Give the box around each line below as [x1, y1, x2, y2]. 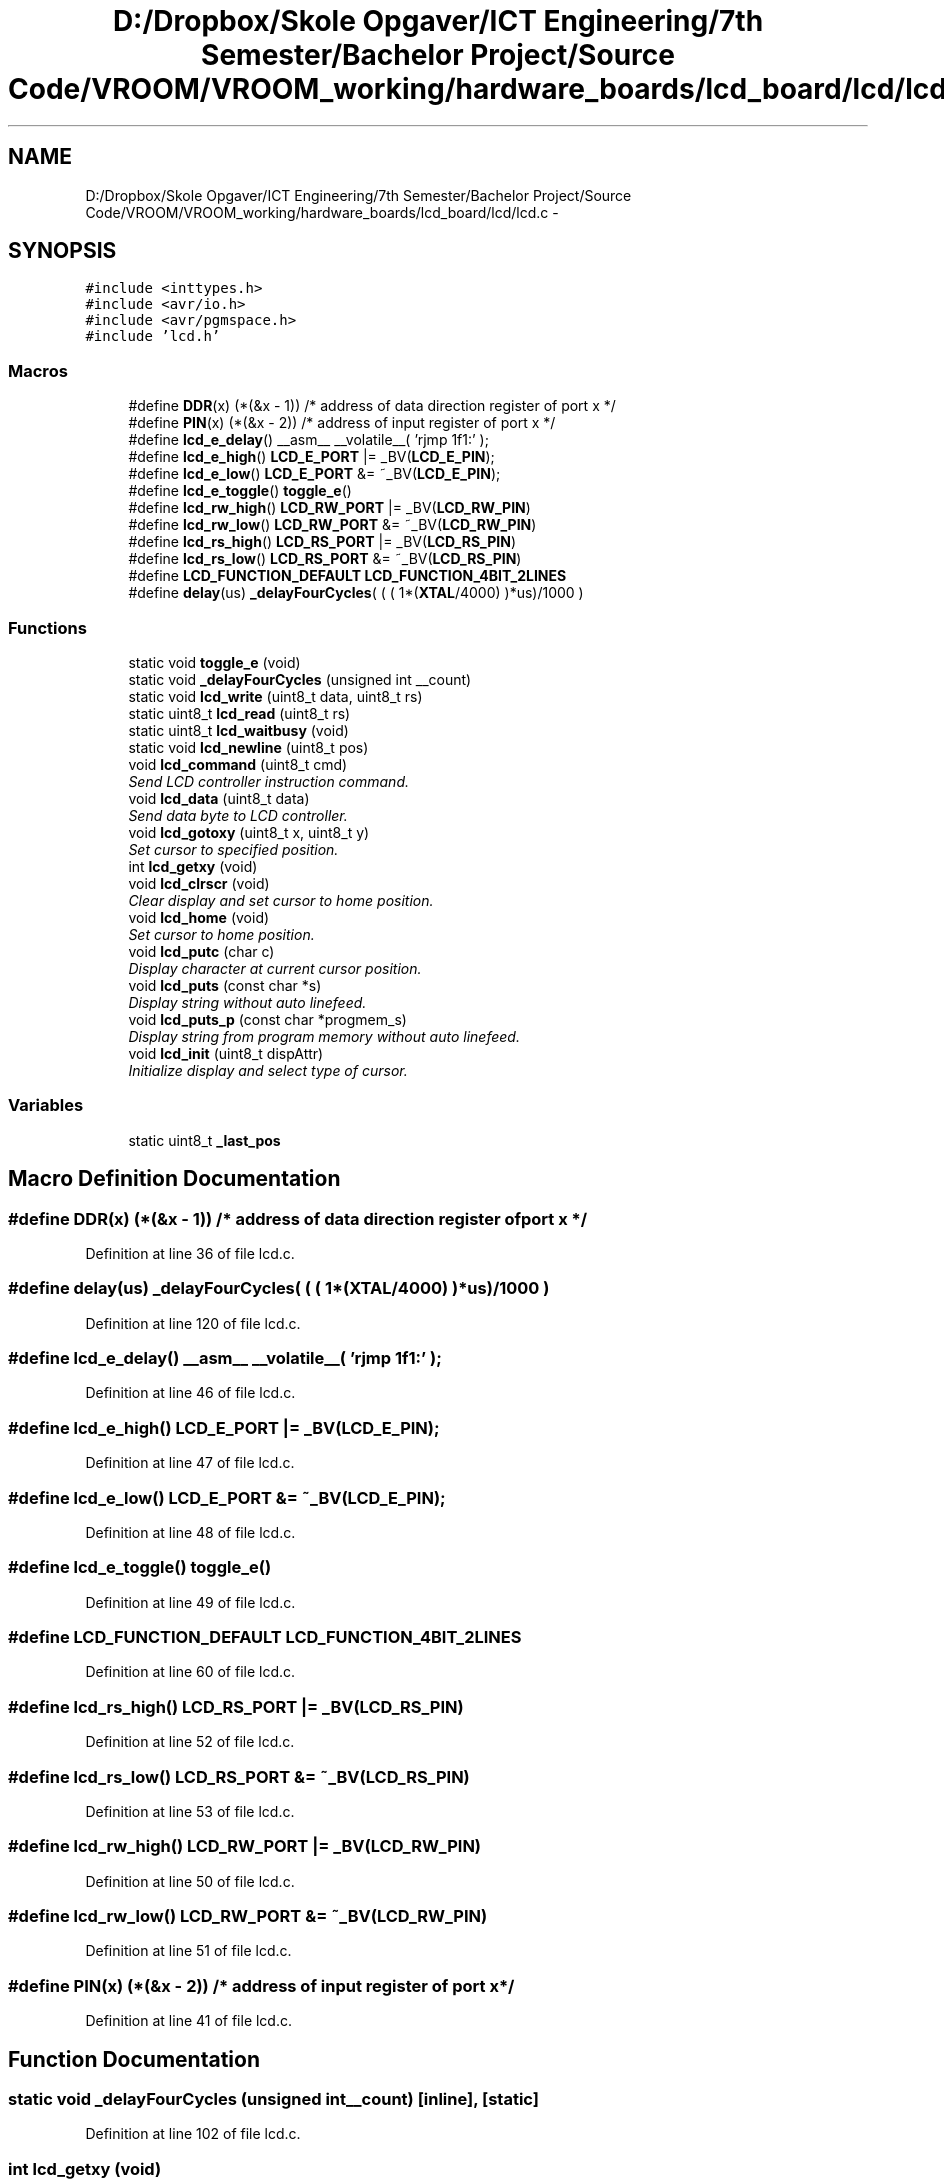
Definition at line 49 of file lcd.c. [85, 1593, 296, 1611]
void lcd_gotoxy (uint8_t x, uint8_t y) [128, 823, 370, 841]
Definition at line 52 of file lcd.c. [85, 1733, 295, 1751]
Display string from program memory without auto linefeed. [128, 1027, 520, 1045]
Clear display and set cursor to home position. [128, 891, 434, 909]
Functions [8, 617, 87, 638]
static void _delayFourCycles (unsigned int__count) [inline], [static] [8, 2089, 539, 2109]
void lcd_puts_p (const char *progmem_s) [128, 1010, 407, 1028]
